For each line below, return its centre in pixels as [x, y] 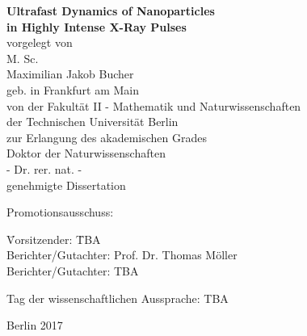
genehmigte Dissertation [66, 185]
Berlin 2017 [35, 325]
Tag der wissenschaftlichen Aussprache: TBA [118, 298]
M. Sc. [23, 58]
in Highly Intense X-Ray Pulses [97, 26]
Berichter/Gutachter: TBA [73, 270]
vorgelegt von [40, 42]
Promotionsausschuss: [60, 212]
